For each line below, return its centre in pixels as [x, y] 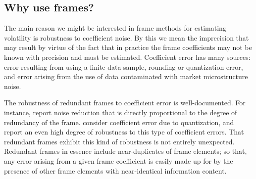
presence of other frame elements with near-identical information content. [115, 170]
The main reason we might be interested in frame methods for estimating [115, 28]
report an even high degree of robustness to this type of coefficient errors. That [124, 132]
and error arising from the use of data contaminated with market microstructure [126, 76]
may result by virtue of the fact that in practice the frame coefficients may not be [128, 47]
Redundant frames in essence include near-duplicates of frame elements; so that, [126, 151]
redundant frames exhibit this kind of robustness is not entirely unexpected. [119, 141]
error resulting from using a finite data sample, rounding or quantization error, [124, 67]
